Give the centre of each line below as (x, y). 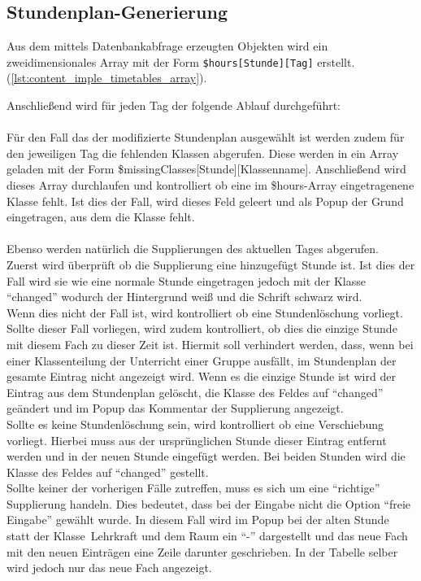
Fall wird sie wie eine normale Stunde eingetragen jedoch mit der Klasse (186, 280)
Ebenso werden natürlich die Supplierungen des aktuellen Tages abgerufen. (193, 249)
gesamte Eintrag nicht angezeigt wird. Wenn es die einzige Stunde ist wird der (201, 376)
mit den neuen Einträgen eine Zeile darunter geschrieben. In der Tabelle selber (202, 551)
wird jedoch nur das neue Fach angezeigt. (109, 568)
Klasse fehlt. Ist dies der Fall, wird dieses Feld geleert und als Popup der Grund (205, 201)
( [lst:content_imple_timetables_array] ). (107, 78)
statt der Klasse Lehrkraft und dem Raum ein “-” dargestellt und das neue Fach (207, 536)
